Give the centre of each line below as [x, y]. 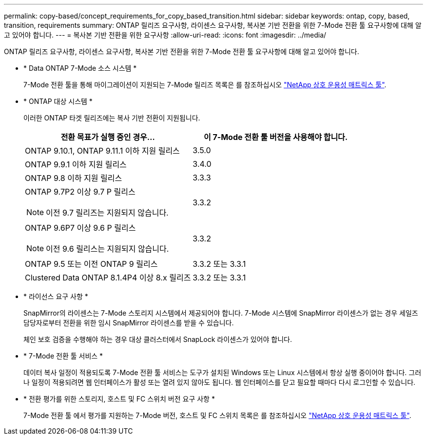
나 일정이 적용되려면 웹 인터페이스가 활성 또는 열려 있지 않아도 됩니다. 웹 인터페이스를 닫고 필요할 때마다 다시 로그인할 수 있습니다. [220, 382]
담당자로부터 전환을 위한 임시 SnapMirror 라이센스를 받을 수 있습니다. [129, 323]
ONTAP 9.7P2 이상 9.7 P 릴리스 [80, 192]
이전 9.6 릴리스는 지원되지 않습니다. [107, 249]
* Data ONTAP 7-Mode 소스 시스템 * [80, 68]
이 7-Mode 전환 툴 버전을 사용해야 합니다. [276, 137]
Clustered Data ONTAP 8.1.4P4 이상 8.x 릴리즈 [108, 278]
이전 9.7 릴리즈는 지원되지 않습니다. [107, 213]
